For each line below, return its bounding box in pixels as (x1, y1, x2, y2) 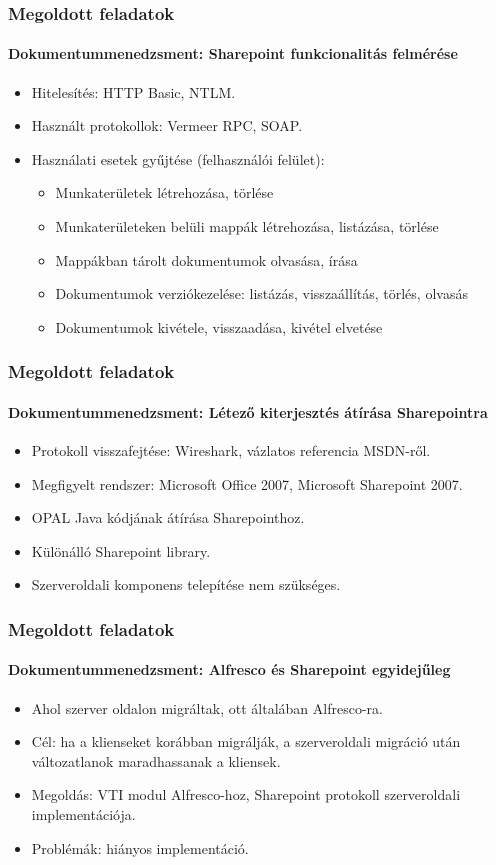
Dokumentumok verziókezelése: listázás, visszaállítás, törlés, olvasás (55, 283, 468, 304)
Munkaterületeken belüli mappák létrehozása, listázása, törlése (55, 216, 439, 237)
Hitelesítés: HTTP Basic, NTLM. (31, 81, 236, 102)
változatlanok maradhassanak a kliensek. (31, 750, 281, 771)
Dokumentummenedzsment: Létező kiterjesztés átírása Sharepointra (8, 401, 488, 422)
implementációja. (31, 804, 136, 825)
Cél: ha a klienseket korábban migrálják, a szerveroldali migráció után (31, 731, 461, 752)
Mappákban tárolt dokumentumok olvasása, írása (55, 249, 358, 270)
